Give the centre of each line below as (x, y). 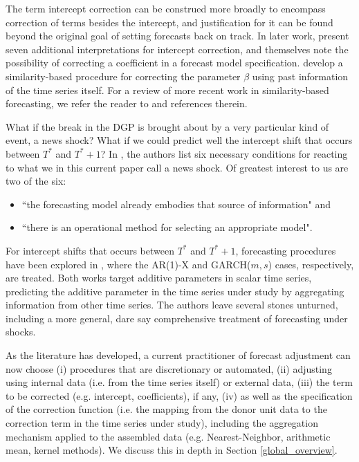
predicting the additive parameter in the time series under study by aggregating (175, 291)
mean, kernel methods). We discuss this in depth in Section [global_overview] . (172, 450)
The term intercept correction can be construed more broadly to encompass (166, 8)
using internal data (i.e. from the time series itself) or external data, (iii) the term (179, 382)
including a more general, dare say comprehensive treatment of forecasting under (177, 318)
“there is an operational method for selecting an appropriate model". (167, 227)
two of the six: (36, 181)
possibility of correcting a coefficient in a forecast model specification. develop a (174, 63)
